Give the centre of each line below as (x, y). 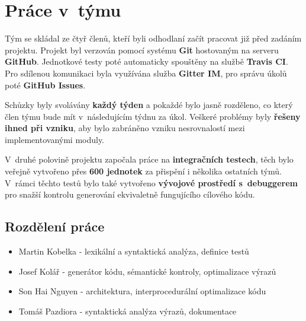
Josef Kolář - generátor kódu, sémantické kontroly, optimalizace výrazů (147, 271)
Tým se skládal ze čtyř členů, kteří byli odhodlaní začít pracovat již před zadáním (153, 38)
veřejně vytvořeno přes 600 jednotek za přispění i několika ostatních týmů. (143, 171)
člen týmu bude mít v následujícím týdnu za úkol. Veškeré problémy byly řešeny (153, 116)
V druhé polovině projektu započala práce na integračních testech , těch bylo (149, 159)
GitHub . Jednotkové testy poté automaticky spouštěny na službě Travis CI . (146, 61)
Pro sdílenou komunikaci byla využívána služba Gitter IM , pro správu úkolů (146, 73)
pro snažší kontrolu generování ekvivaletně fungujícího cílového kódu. (130, 194)
